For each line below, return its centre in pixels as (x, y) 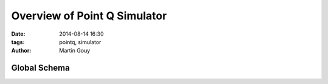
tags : (18, 42)
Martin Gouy (75, 51)
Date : (18, 34)
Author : (21, 51)
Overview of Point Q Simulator (89, 16)
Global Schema (40, 68)
